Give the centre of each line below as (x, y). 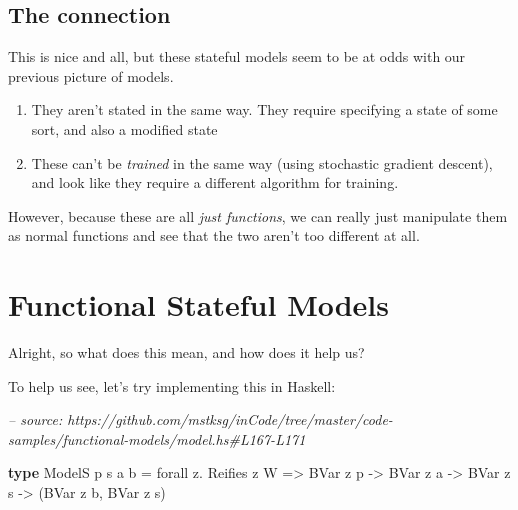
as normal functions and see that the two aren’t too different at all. (214, 235)
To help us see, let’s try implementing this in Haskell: (172, 385)
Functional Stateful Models (198, 304)
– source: (35, 419)
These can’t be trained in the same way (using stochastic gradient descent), (262, 162)
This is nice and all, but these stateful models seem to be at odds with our (237, 56)
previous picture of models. (91, 75)
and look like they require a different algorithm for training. (215, 182)
